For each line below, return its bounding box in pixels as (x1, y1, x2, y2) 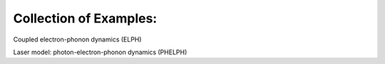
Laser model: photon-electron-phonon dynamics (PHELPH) (13, 48, 188, 56)
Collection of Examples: (13, 11, 158, 26)
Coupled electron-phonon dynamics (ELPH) (13, 35, 142, 44)
